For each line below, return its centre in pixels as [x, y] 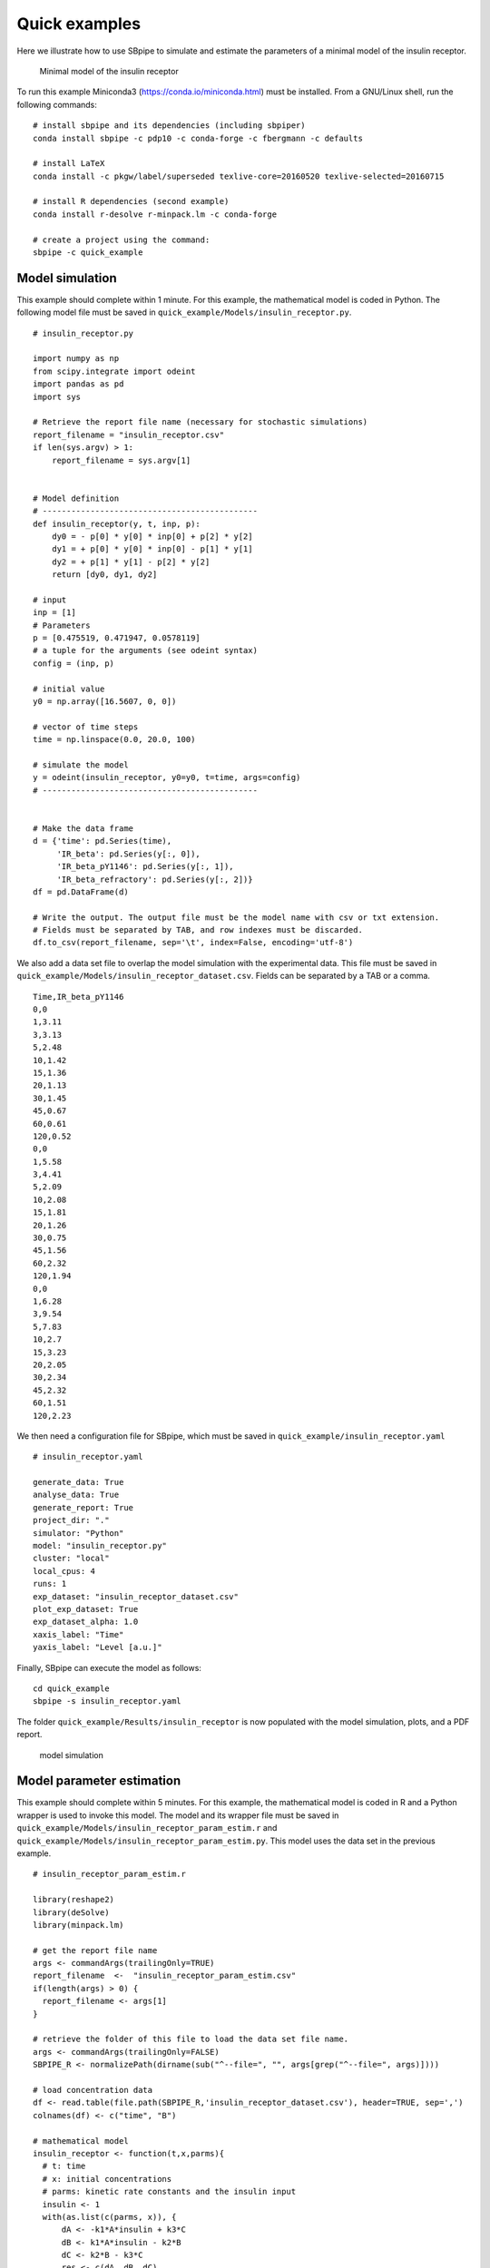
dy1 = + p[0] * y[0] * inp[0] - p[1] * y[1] [152, 549]
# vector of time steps [86, 727]
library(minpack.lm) [78, 1925]
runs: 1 [50, 1584]
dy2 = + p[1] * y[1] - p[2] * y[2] [131, 562]
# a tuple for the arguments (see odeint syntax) [146, 650]
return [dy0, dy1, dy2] [104, 575]
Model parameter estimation [99, 1781]
